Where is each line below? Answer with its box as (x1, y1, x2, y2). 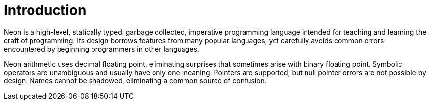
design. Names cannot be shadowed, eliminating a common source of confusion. (4, 76, 267, 85)
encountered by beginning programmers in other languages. (4, 44, 199, 53)
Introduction (4, 2, 87, 19)
